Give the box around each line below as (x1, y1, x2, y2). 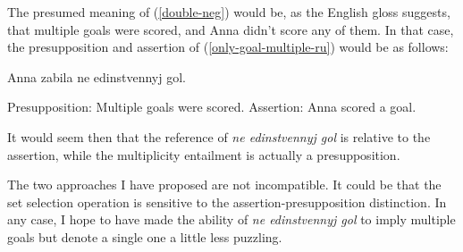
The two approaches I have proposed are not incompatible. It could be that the (7, 175, 442, 194)
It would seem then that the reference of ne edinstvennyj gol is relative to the (7, 127, 431, 146)
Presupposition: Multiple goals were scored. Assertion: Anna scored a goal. (7, 97, 417, 116)
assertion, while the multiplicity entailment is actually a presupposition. (7, 145, 400, 164)
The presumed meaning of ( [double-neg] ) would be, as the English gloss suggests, (7, 3, 450, 21)
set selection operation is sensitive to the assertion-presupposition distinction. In (7, 192, 447, 211)
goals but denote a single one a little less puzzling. (7, 227, 282, 246)
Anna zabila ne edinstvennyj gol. (7, 67, 186, 86)
